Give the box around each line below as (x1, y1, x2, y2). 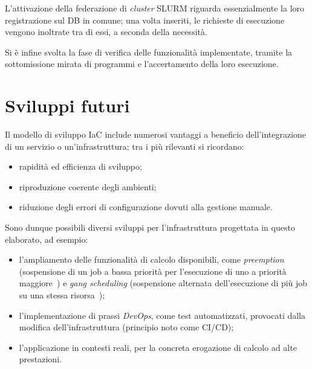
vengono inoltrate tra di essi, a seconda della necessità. (5, 25, 207, 38)
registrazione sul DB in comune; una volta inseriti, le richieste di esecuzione (5, 13, 285, 26)
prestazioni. (19, 353, 62, 365)
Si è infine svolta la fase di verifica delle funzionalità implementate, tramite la (5, 45, 293, 58)
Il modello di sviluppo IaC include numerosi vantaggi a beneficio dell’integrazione (5, 128, 307, 141)
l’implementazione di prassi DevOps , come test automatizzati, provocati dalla (19, 309, 306, 321)
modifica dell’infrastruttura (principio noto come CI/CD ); (19, 321, 234, 333)
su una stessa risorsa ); (19, 289, 105, 301)
